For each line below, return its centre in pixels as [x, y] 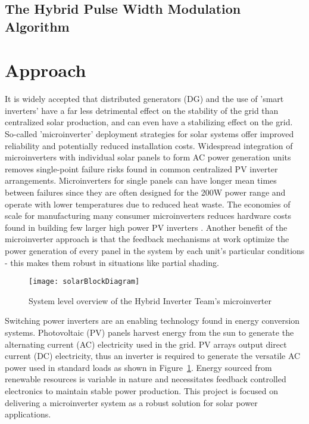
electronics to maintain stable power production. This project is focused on [142, 391]
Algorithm [37, 26]
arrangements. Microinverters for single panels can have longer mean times [141, 180]
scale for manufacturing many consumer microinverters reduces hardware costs [148, 216]
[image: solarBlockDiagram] [84, 282]
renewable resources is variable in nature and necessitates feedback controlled [146, 379]
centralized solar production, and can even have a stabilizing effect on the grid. [149, 122]
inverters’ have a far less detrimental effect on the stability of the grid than [142, 110]
